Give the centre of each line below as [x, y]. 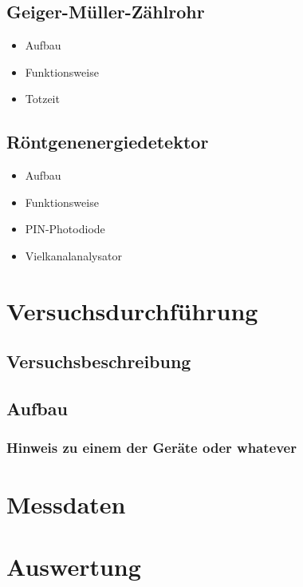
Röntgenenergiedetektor [108, 142]
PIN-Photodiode [65, 229]
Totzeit [42, 99]
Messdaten [66, 504]
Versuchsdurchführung [132, 310]
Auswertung [74, 566]
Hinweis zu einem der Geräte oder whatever [151, 448]
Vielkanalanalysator [73, 255]
